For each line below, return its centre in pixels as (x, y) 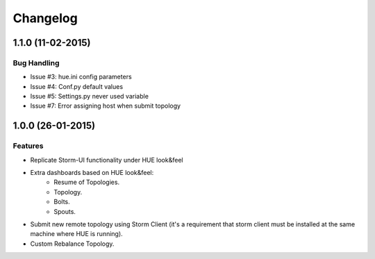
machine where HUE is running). (76, 234)
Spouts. (65, 211)
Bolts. (62, 202)
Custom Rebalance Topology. (72, 244)
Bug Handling (36, 62)
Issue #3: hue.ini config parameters (81, 77)
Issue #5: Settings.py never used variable (90, 97)
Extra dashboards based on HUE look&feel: (92, 173)
